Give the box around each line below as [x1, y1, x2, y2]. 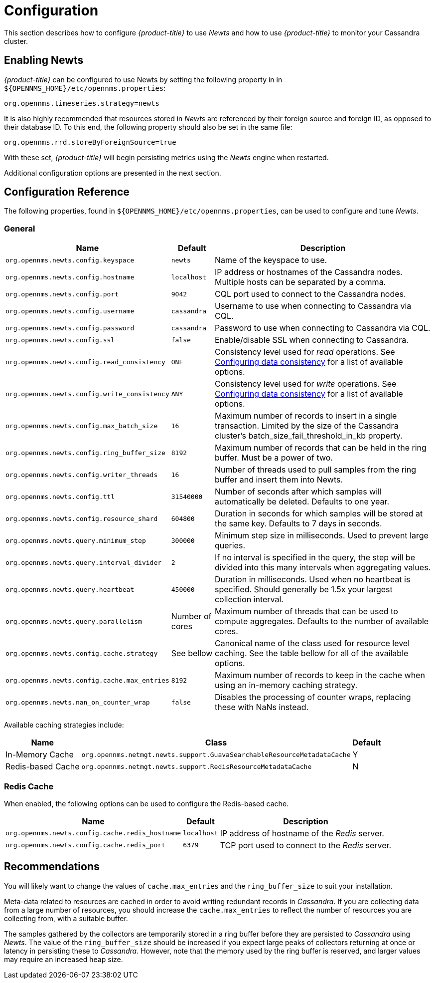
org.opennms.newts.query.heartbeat [5, 585, 135, 593]
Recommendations [4, 860, 100, 873]
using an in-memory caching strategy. [214, 680, 358, 691]
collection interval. [214, 594, 284, 605]
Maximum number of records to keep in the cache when [214, 670, 425, 681]
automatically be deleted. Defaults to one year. [214, 496, 390, 507]
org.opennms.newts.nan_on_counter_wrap [5, 698, 150, 706]
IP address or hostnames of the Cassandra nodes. [214, 267, 403, 277]
